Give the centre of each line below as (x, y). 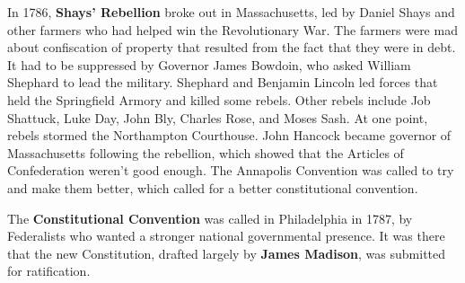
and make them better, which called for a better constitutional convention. (213, 187)
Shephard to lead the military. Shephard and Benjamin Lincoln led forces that (223, 82)
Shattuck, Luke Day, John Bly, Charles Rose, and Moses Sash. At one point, (218, 117)
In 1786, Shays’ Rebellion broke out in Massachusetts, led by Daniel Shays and (231, 12)
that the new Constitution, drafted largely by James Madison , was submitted (227, 253)
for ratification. (49, 271)
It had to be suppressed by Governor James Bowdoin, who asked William (209, 64)
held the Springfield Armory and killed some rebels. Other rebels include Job (219, 99)
